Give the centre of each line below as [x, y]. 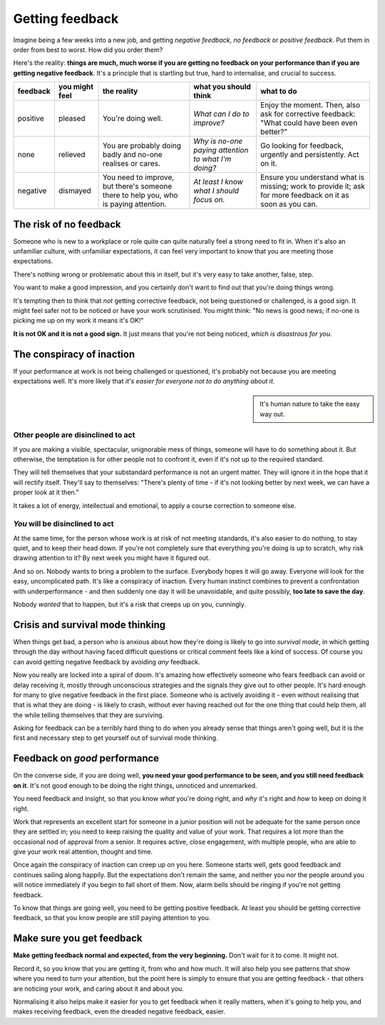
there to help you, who [140, 195]
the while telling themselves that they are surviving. [88, 715]
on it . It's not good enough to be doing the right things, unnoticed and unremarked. [135, 785]
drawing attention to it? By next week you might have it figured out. [112, 558]
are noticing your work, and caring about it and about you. [99, 989]
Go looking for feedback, [302, 146]
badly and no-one [133, 155]
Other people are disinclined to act [74, 435]
